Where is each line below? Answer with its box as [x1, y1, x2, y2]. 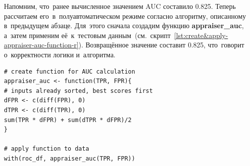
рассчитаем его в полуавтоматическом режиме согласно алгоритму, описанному [4, 10, 246, 21]
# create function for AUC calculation [4, 68, 135, 75]
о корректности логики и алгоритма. [4, 49, 116, 59]
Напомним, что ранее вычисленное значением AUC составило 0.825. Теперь [4, 1, 236, 11]
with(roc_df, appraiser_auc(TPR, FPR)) [4, 155, 135, 162]
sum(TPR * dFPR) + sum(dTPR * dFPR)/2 [4, 116, 132, 124]
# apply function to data [4, 145, 89, 153]
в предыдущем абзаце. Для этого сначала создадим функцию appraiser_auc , [4, 20, 244, 31]
